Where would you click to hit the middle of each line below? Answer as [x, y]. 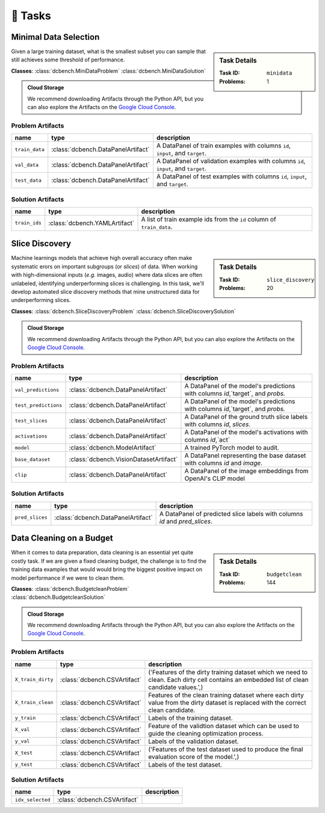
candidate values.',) [176, 687]
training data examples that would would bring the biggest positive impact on [107, 569]
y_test [24, 765]
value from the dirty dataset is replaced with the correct [227, 702]
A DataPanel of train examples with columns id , [224, 146]
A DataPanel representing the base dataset [245, 456]
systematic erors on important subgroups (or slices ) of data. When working [104, 266]
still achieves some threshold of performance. [68, 60]
